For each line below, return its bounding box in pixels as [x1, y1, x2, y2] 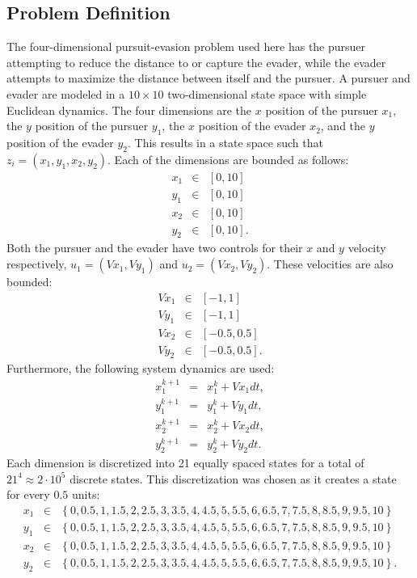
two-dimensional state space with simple [167, 85, 367, 102]
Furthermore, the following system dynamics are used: [6, 360, 275, 377]
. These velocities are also [267, 255, 394, 272]
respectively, [6, 255, 67, 272]
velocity [347, 239, 386, 256]
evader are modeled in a [6, 85, 125, 102]
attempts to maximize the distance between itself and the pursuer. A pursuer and [6, 70, 411, 86]
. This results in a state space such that [127, 133, 323, 150]
